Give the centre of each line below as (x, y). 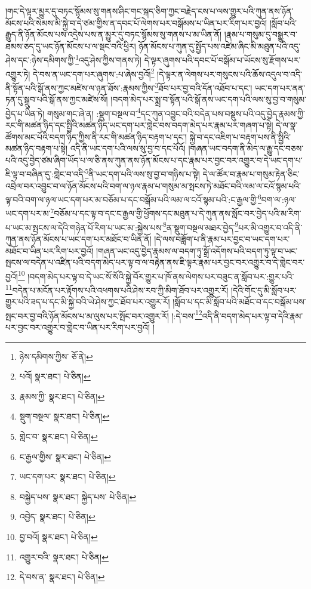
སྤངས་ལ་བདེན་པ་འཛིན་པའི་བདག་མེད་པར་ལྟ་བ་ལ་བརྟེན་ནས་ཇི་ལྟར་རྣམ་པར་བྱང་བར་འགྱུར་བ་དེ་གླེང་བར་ (155, 262)
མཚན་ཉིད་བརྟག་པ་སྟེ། (37, 148)
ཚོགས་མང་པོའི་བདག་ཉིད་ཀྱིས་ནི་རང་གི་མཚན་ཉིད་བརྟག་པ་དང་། (96, 136)
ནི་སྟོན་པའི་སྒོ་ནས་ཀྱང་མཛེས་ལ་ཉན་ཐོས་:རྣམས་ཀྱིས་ (80, 87)
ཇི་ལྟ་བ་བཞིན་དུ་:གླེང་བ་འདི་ (45, 174)
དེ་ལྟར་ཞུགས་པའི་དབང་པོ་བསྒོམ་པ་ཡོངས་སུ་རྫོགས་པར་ (222, 60)
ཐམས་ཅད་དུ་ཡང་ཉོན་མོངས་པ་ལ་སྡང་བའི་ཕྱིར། (71, 46)
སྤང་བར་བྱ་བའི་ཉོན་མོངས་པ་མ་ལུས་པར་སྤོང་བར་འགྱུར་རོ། (87, 315)
